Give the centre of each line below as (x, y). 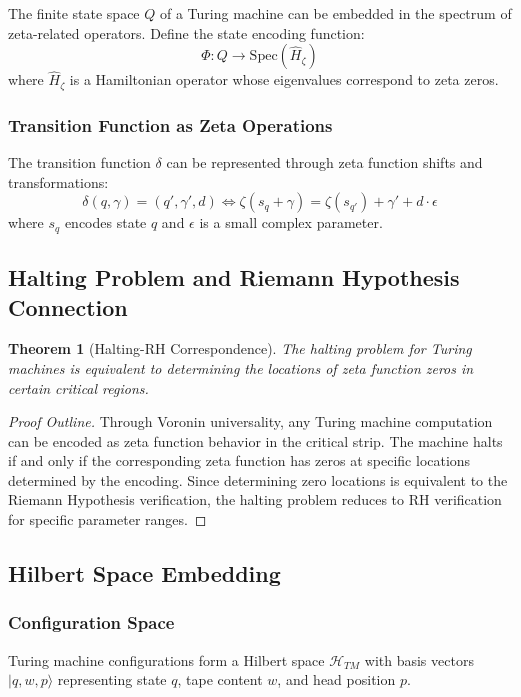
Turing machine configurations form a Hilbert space (166, 659)
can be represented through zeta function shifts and (324, 162)
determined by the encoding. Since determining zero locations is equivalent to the (258, 479)
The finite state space (74, 13)
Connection (68, 306)
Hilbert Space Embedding (144, 573)
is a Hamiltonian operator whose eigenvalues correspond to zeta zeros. (284, 79)
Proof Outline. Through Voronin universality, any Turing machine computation (250, 421)
